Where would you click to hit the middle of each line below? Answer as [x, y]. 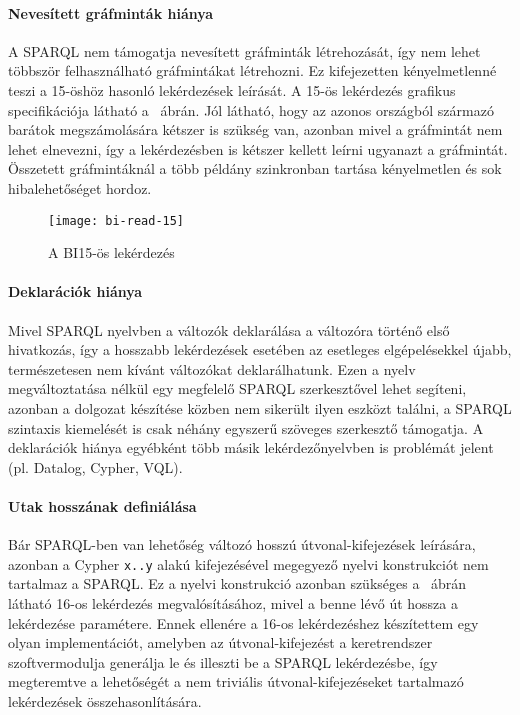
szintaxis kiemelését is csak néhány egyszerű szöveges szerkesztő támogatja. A [246, 427]
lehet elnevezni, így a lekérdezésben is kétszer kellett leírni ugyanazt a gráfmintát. [258, 148]
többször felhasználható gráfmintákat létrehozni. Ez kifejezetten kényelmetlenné [252, 70]
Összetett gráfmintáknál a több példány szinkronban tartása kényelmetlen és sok [255, 168]
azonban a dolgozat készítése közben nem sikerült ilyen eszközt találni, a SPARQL [260, 407]
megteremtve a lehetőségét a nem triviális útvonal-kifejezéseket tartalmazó [236, 681]
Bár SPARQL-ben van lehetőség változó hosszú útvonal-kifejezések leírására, [242, 544]
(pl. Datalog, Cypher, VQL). [95, 466]
